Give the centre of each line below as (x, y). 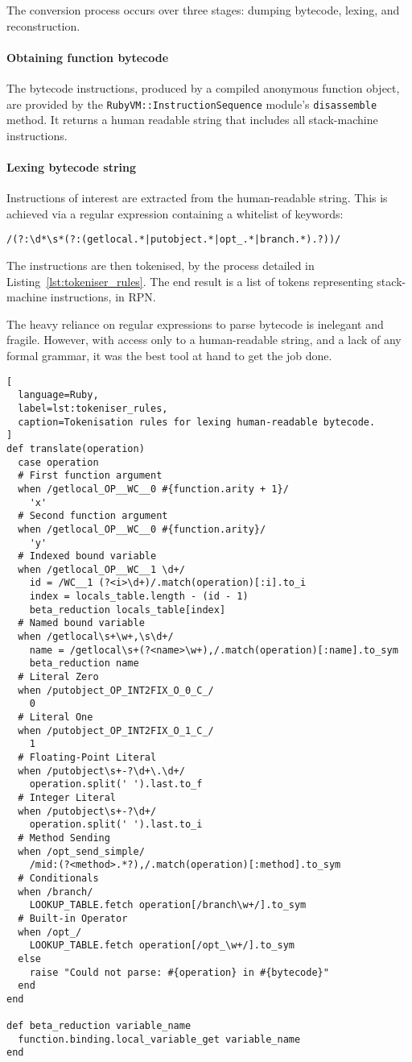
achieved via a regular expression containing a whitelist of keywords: (175, 213)
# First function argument (90, 476)
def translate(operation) (76, 448)
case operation (58, 462)
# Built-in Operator (73, 918)
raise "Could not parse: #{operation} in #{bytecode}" (179, 972)
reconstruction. (43, 25)
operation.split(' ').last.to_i (116, 825)
